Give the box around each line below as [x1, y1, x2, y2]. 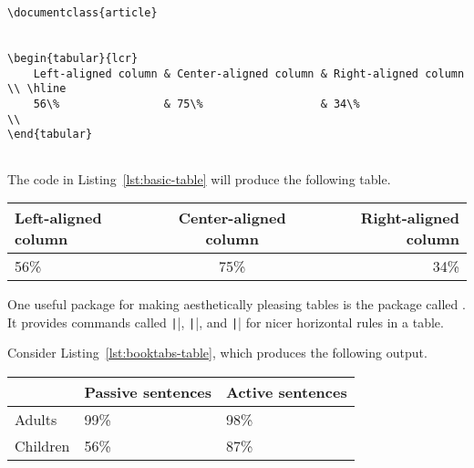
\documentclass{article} [7, 6, 158, 19]
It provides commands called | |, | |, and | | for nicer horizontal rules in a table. [7, 312, 444, 331]
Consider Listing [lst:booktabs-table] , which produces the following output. [7, 343, 428, 362]
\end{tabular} [7, 128, 93, 141]
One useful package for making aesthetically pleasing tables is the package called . [7, 295, 466, 314]
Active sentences [226, 381, 347, 402]
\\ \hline [7, 82, 67, 96]
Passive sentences [84, 381, 212, 402]
